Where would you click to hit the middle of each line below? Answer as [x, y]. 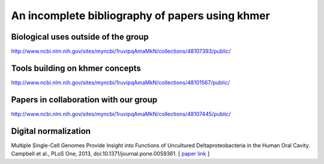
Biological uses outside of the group [80, 37]
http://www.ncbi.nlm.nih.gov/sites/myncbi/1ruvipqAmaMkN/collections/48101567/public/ [121, 82]
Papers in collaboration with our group [84, 100]
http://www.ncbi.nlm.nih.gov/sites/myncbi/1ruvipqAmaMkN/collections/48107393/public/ [121, 51]
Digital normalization [51, 131]
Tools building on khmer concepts [76, 68]
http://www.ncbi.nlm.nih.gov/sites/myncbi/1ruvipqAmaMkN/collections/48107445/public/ [121, 114]
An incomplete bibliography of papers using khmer [140, 16]
